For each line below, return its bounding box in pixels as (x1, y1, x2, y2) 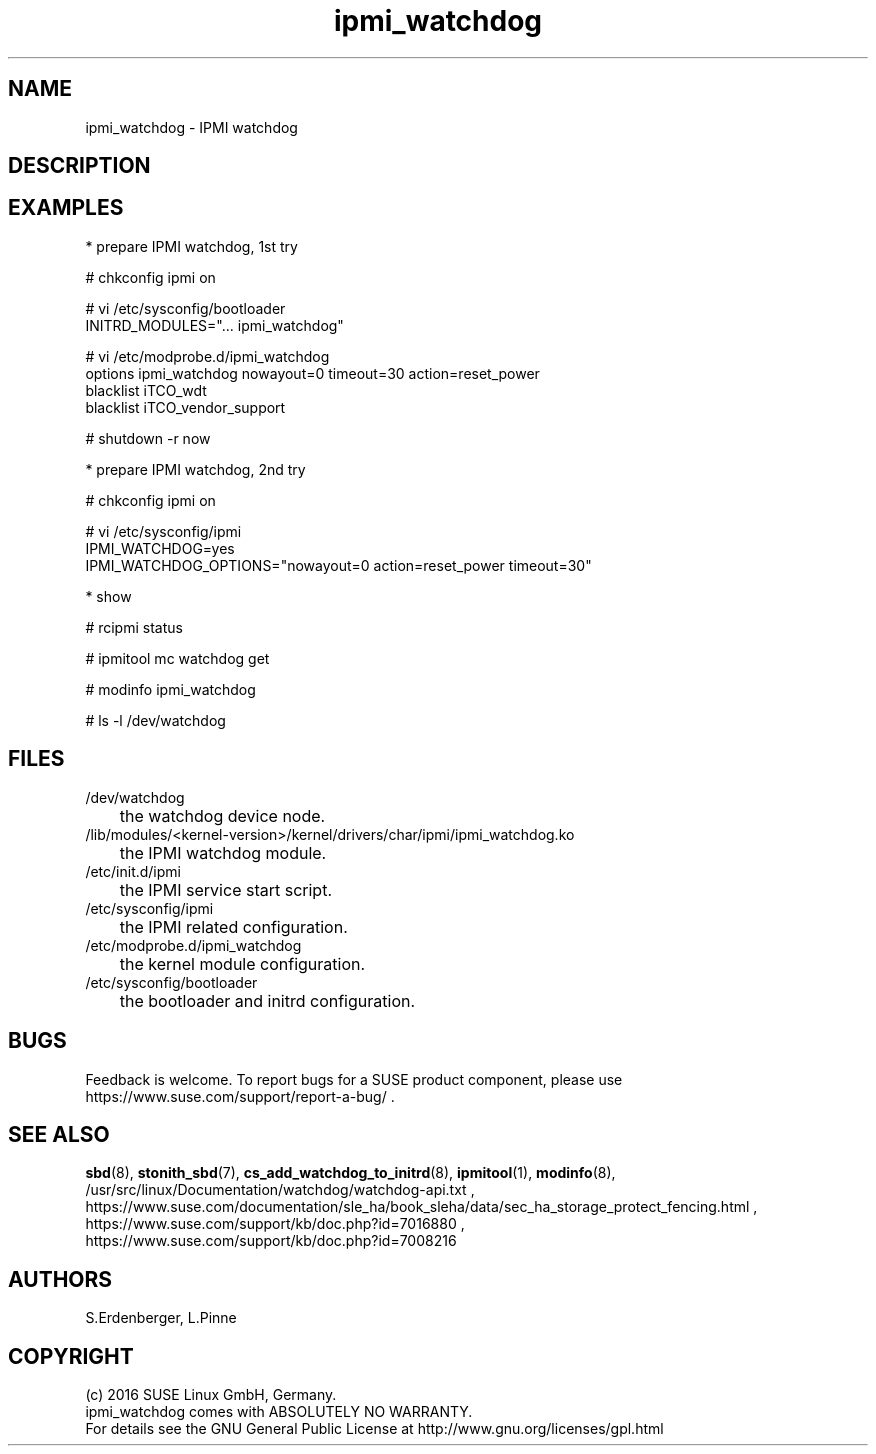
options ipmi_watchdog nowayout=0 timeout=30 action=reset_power (85, 364, 540, 382)
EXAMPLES (8, 195, 124, 221)
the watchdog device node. (119, 805, 326, 826)
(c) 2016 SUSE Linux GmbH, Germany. (85, 1386, 337, 1404)
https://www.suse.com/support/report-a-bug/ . (85, 1087, 395, 1105)
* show (85, 587, 132, 605)
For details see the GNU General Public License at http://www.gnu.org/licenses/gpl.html (85, 1420, 664, 1438)
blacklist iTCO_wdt (85, 381, 207, 399)
